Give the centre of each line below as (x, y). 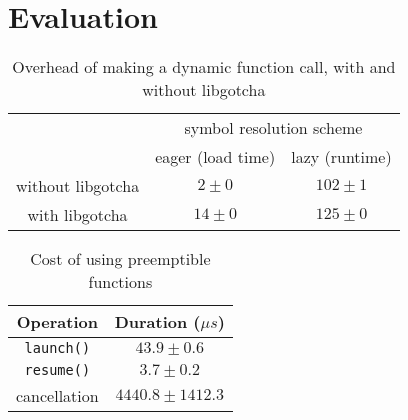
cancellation (57, 396)
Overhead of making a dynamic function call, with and (204, 67)
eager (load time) (215, 157)
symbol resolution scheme (273, 128)
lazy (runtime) (341, 157)
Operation (57, 322)
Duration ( (157, 322)
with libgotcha (77, 215)
